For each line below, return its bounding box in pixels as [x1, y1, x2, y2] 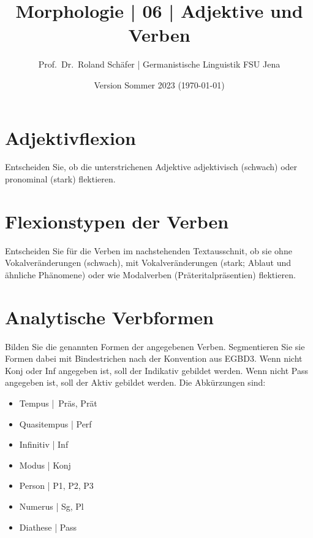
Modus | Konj [19, 458, 71, 471]
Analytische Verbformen [5, 304, 214, 329]
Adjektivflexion [5, 125, 136, 150]
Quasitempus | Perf [19, 417, 92, 430]
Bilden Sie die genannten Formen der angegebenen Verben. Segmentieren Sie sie [5, 340, 305, 353]
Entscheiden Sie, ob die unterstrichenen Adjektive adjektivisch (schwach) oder [5, 160, 298, 173]
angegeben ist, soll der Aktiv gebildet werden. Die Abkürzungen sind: [5, 376, 266, 389]
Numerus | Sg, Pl [19, 500, 84, 512]
